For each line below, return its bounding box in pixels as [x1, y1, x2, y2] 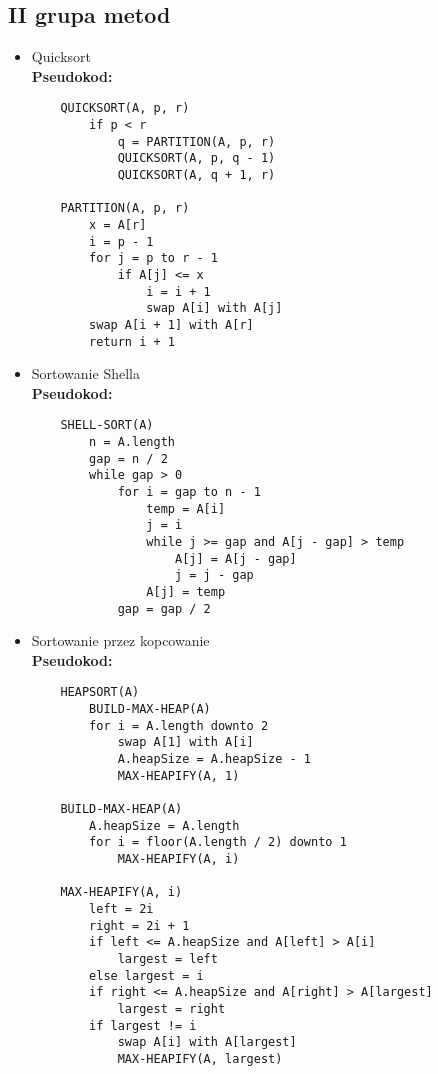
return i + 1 [89, 334, 175, 349]
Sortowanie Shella [31, 363, 140, 384]
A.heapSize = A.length [89, 818, 240, 833]
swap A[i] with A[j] [146, 301, 283, 316]
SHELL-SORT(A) [60, 418, 154, 433]
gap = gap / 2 [117, 601, 211, 616]
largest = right [117, 1001, 226, 1016]
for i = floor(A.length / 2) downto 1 [89, 835, 347, 850]
